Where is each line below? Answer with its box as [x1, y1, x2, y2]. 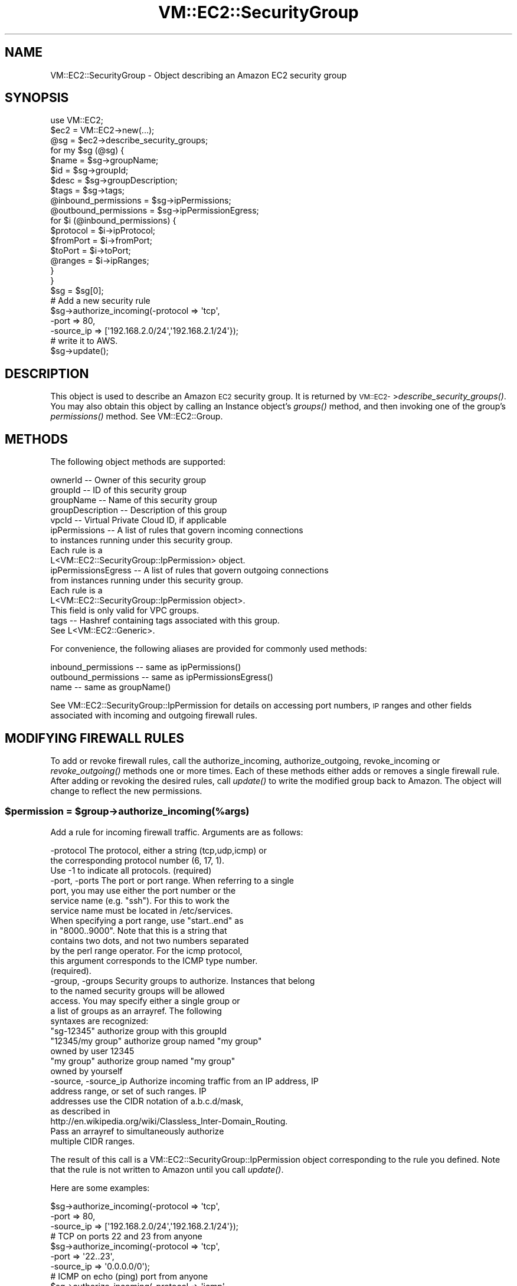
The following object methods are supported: [50, 457, 226, 467]
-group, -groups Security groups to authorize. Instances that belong [50, 975, 315, 986]
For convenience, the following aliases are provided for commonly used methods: [50, 644, 367, 654]
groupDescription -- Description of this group [50, 505, 227, 516]
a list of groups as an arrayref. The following [50, 1005, 222, 1016]
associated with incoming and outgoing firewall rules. [50, 710, 257, 721]
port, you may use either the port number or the [50, 885, 236, 895]
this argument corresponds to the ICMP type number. [50, 955, 258, 966]
